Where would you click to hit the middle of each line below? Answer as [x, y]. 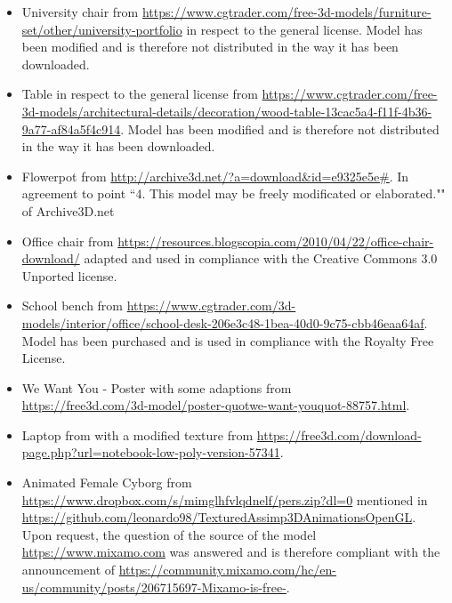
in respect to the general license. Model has [304, 29]
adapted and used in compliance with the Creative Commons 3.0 [261, 258]
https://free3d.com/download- [339, 434]
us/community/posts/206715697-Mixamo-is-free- [154, 587]
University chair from [80, 12]
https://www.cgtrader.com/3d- [211, 306]
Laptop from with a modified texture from [137, 434]
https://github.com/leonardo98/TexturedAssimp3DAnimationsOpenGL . [219, 517]
